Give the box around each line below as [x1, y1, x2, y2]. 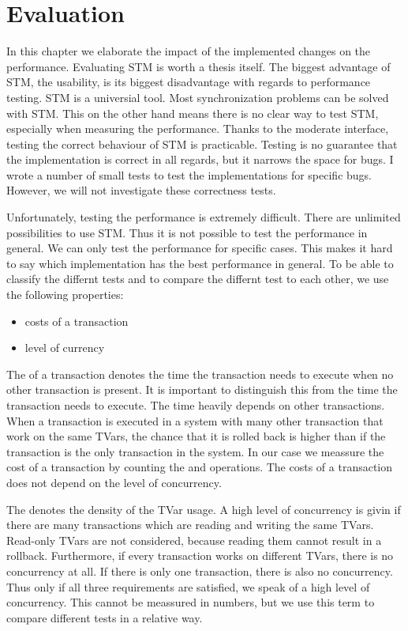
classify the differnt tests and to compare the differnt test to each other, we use [6, 270, 389, 287]
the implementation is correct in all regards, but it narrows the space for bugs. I [6, 151, 394, 168]
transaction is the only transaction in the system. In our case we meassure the [6, 443, 384, 459]
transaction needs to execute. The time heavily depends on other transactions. [6, 397, 385, 413]
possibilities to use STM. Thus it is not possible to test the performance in [6, 224, 368, 240]
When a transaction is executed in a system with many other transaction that [6, 412, 384, 429]
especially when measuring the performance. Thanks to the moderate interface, [6, 120, 389, 137]
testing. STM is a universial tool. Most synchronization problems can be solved [6, 89, 389, 105]
